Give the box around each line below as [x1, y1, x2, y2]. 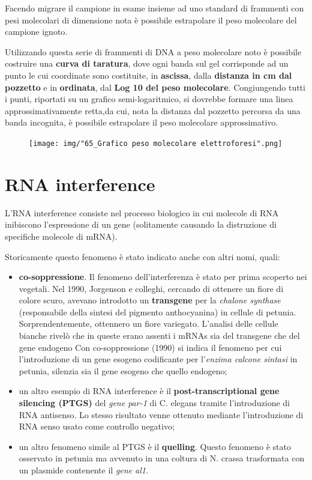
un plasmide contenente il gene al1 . [19, 464, 148, 476]
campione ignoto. [5, 25, 68, 38]
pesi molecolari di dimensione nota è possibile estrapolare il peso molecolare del [5, 13, 297, 26]
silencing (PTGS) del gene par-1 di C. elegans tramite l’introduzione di [19, 396, 290, 409]
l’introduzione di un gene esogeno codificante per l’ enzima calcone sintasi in [19, 353, 298, 365]
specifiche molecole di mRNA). [5, 229, 118, 242]
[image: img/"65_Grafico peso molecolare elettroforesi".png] [29, 139, 283, 148]
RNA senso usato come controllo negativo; [19, 420, 175, 433]
